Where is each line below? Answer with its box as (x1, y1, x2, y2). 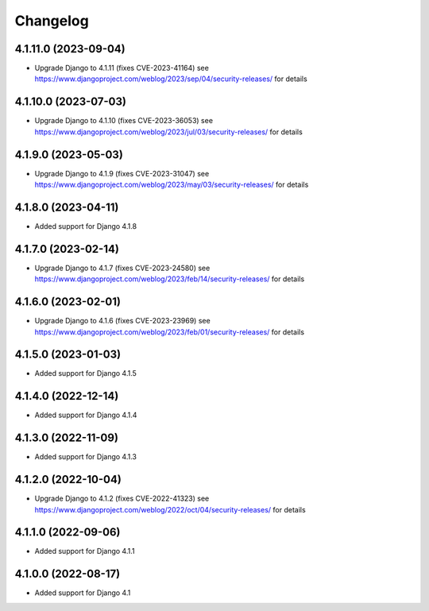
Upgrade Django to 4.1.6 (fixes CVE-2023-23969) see (34, 316, 211, 326)
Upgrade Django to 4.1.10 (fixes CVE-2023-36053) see (34, 116, 214, 126)
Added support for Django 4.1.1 (34, 547, 135, 556)
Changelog (14, 12, 89, 29)
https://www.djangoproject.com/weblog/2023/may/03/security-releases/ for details (34, 180, 309, 190)
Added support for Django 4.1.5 (34, 369, 137, 378)
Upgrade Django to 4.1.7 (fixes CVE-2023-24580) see (34, 263, 211, 273)
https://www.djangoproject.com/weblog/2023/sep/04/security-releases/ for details (34, 74, 307, 83)
